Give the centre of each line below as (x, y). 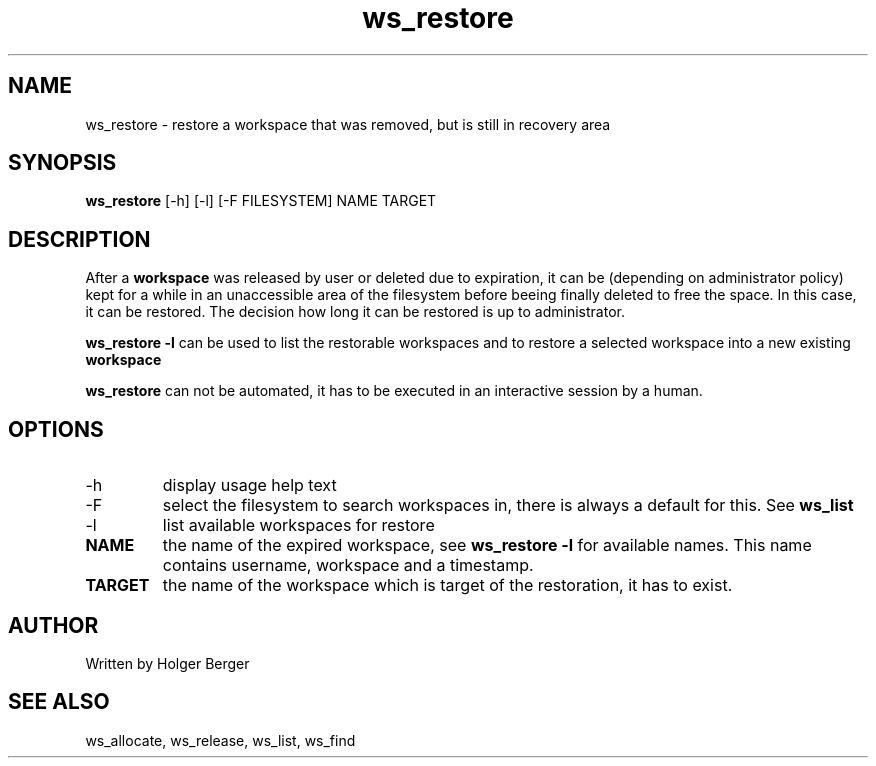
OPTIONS (56, 429)
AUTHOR (53, 625)
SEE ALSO (59, 702)
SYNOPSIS (62, 163)
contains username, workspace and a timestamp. (348, 565)
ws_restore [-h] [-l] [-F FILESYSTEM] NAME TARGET (261, 201)
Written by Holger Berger (167, 663)
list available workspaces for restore (298, 525)
